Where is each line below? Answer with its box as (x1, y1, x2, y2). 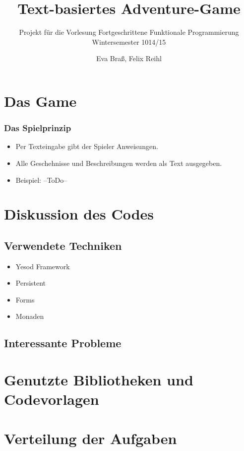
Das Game (4, 90, 77, 111)
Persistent (15, 278, 46, 288)
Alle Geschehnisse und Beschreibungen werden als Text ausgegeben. (15, 157, 222, 168)
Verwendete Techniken (4, 237, 122, 253)
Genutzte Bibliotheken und (4, 370, 193, 390)
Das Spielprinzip (4, 122, 71, 134)
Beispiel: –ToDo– (15, 174, 67, 185)
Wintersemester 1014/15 (92, 36, 166, 47)
